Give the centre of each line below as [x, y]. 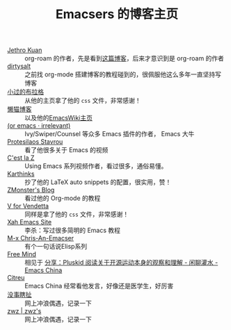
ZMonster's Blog [31, 190]
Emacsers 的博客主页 [117, 14]
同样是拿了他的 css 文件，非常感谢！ [77, 214]
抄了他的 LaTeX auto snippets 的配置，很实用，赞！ [98, 182]
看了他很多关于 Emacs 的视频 [66, 150]
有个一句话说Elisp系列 [56, 247]
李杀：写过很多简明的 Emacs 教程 [72, 231]
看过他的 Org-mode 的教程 [63, 198]
